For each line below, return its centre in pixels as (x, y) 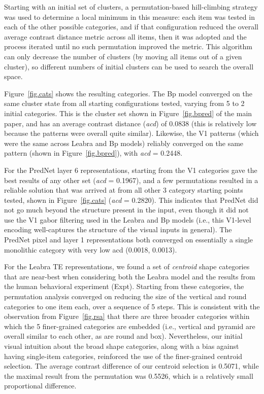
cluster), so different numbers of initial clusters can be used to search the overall (129, 66)
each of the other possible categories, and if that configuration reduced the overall (131, 27)
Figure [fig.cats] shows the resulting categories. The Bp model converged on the (128, 93)
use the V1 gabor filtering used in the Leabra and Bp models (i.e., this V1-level (128, 219)
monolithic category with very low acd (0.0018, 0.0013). (91, 249)
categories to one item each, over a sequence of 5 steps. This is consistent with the (132, 306)
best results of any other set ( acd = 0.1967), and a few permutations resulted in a (131, 180)
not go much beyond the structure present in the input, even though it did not (126, 210)
